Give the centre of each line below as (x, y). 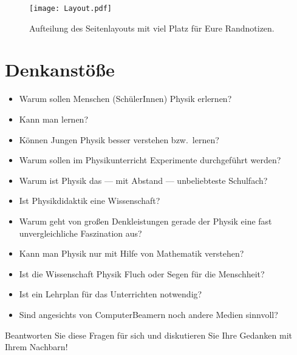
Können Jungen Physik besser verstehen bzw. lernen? (119, 139)
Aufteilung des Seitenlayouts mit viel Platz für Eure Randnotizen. (152, 28)
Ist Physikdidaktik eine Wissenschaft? (90, 201)
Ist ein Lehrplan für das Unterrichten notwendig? (111, 294)
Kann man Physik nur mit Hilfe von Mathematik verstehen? (131, 253)
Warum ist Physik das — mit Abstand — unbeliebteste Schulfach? (143, 180)
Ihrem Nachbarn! (36, 347)
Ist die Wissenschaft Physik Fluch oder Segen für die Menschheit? (142, 273)
